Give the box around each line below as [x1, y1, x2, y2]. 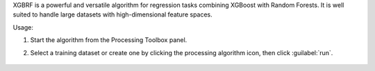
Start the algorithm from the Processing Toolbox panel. [30, 36, 187, 44]
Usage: [12, 23, 34, 31]
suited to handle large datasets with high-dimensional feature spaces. [12, 10, 213, 19]
